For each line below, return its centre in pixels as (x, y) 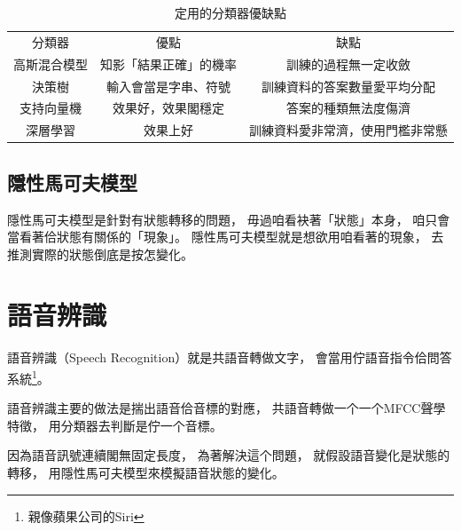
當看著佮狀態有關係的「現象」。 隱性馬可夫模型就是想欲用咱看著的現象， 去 (226, 237)
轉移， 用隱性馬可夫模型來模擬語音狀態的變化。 (146, 473)
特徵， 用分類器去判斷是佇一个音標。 (115, 425)
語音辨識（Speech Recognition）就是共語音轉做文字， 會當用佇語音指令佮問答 (230, 357)
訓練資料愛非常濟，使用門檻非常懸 (348, 130)
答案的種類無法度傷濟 (348, 108)
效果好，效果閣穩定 (168, 108)
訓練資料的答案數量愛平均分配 (348, 86)
